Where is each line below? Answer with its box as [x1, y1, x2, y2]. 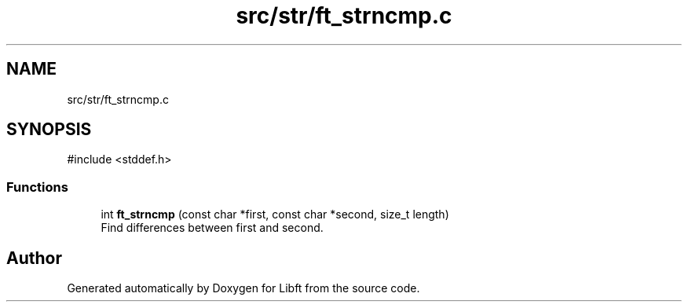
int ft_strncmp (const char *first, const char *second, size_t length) [101, 207, 449, 222]
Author [6, 247, 62, 268]
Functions [6, 178, 68, 195]
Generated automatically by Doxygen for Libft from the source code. [67, 281, 420, 295]
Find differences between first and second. [101, 221, 324, 235]
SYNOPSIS [6, 119, 92, 140]
